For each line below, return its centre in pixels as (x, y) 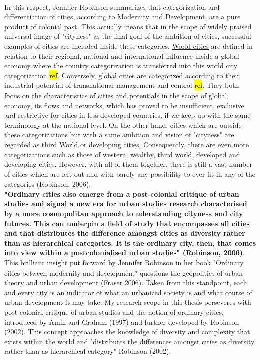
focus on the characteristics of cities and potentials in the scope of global (116, 95)
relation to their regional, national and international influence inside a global (122, 56)
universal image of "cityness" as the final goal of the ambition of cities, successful (128, 36)
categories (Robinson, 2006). (48, 184)
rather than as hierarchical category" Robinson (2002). (88, 351)
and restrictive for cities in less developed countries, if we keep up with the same (127, 115)
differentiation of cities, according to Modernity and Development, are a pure (122, 16)
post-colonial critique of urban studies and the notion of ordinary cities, (114, 312)
